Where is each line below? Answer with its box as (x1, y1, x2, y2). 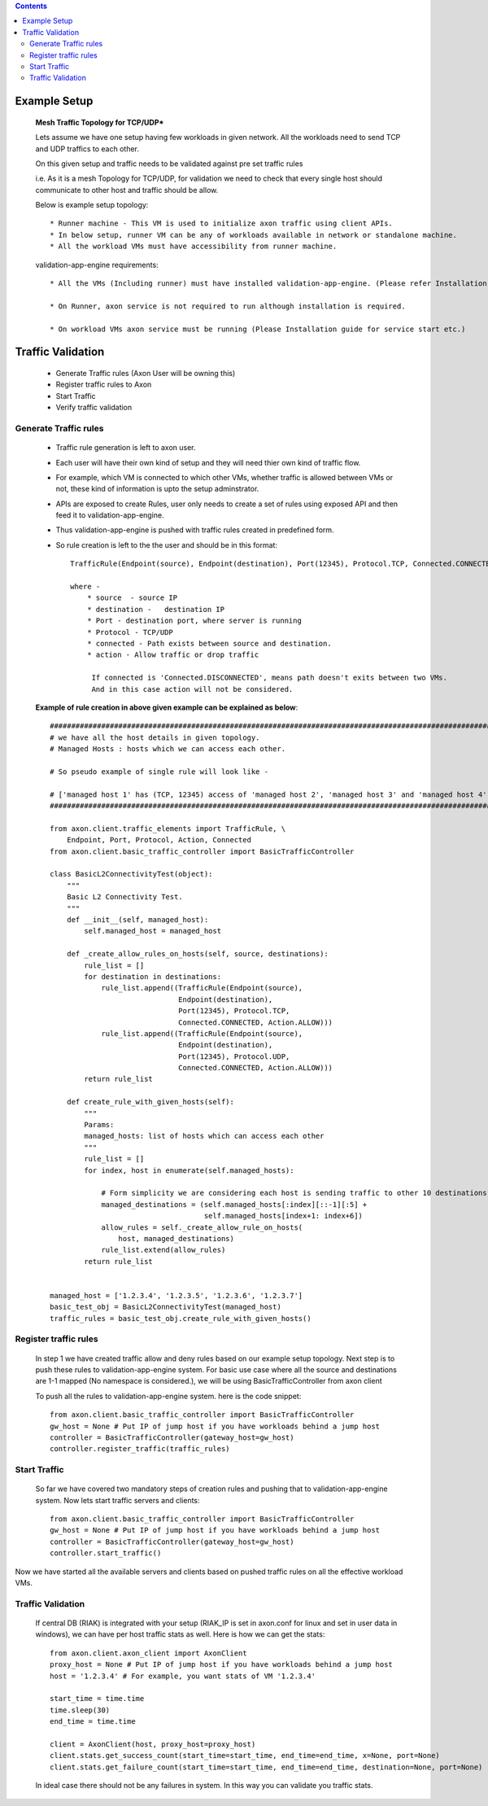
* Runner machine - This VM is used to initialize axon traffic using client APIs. (50, 219, 394, 228)
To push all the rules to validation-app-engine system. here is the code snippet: (35, 1391, 302, 1401)
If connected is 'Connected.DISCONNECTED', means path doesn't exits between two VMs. (91, 673, 447, 683)
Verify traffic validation (55, 403, 133, 413)
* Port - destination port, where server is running (86, 616, 303, 626)
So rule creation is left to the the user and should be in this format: (55, 540, 278, 549)
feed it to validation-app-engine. (55, 510, 164, 520)
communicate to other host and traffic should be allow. (35, 185, 219, 195)
